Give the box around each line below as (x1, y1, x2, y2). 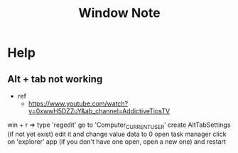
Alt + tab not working (7, 73, 103, 85)
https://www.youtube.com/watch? (28, 99, 129, 108)
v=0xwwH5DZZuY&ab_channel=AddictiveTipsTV (28, 107, 171, 115)
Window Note (77, 5, 161, 21)
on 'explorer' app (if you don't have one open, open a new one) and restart (7, 137, 226, 146)
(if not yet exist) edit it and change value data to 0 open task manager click (7, 130, 227, 138)
